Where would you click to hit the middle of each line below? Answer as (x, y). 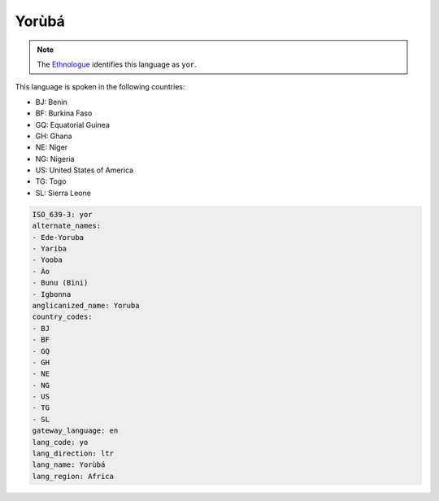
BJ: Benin (52, 102)
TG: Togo (51, 181)
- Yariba (50, 248)
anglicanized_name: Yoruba (86, 305)
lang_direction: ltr (73, 454)
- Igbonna (52, 294)
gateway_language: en (75, 431)
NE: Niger (52, 147)
